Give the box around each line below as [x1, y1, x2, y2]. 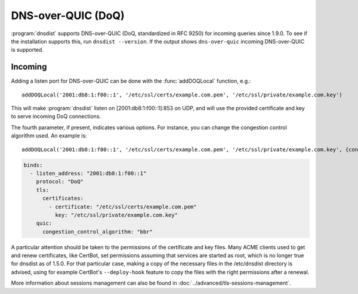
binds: [23, 161, 43, 168]
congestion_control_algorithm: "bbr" [42, 228, 153, 235]
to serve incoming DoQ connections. [11, 113, 101, 120]
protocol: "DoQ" [36, 179, 84, 185]
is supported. [11, 46, 44, 54]
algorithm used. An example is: [11, 132, 87, 139]
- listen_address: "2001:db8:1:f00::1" [30, 170, 147, 177]
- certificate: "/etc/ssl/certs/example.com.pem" [48, 203, 197, 210]
